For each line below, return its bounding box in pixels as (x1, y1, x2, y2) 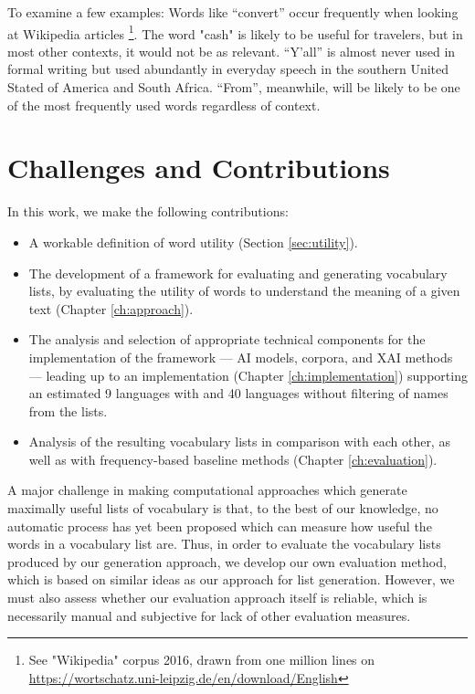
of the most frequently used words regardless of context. (7, 95, 321, 114)
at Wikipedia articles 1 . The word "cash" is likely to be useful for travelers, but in (7, 21, 463, 43)
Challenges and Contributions (7, 149, 390, 186)
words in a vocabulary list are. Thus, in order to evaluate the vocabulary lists (7, 534, 441, 553)
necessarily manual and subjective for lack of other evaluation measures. (7, 605, 411, 625)
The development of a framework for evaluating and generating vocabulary (28, 263, 448, 282)
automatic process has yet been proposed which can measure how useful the (7, 516, 432, 535)
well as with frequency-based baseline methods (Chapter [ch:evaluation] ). (28, 449, 438, 468)
